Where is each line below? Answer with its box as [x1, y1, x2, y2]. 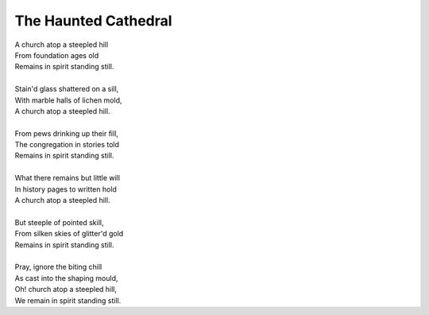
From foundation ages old [14, 50, 99, 60]
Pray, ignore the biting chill [14, 262, 102, 272]
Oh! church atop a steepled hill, [14, 285, 118, 294]
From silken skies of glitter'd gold [14, 229, 124, 239]
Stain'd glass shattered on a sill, [14, 84, 119, 94]
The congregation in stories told [14, 140, 119, 150]
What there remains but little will [14, 173, 121, 183]
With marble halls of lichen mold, [14, 95, 122, 105]
